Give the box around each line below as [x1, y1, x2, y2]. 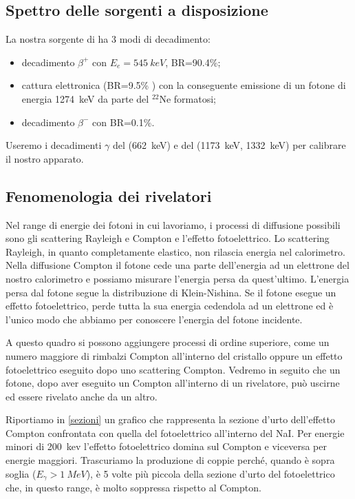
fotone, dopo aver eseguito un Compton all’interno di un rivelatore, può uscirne [6, 376, 340, 390]
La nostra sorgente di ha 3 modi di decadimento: [6, 32, 211, 46]
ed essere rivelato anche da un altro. [6, 389, 158, 403]
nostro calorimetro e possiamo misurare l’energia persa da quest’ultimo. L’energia [6, 271, 349, 285]
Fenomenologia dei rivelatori [6, 185, 212, 206]
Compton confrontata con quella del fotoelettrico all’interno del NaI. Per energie [6, 425, 345, 440]
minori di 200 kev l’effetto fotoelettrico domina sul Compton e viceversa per [6, 439, 327, 454]
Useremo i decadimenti [6, 138, 102, 152]
